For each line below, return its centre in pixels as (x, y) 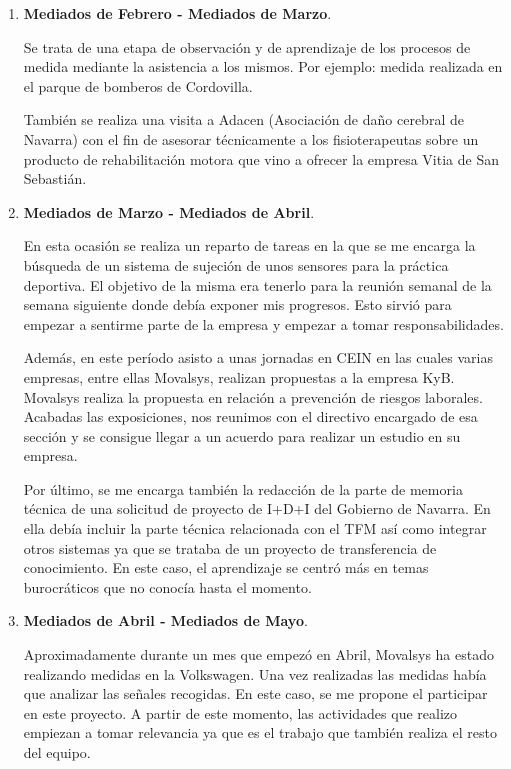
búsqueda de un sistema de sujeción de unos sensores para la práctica (236, 264)
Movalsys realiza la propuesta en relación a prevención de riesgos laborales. (253, 396)
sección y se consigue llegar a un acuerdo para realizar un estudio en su (242, 435)
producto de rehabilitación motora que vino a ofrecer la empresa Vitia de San (261, 158)
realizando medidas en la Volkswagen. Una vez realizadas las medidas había (255, 673)
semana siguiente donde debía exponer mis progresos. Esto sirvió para (237, 304)
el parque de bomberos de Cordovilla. (138, 85)
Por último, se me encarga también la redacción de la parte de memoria (243, 488)
